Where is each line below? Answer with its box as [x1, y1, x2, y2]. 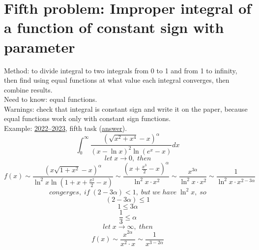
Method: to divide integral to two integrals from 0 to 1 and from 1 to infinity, [4, 65, 237, 75]
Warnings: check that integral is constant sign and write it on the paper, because [4, 103, 248, 114]
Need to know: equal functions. [4, 94, 97, 104]
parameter [4, 36, 75, 57]
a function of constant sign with [4, 17, 224, 37]
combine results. [4, 84, 53, 94]
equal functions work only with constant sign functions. [4, 113, 171, 124]
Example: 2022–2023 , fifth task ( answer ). [4, 123, 127, 133]
